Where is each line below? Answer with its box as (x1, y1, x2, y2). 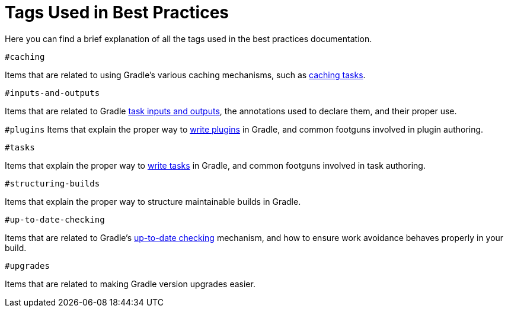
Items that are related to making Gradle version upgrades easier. (5, 278, 255, 289)
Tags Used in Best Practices (5, 2, 229, 22)
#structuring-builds (5, 178, 100, 188)
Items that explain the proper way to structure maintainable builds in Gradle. (5, 196, 301, 207)
